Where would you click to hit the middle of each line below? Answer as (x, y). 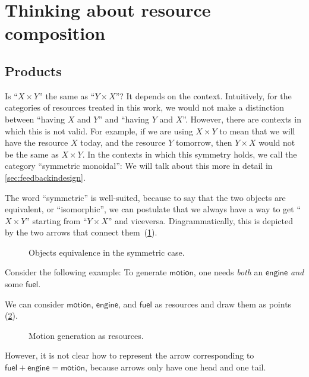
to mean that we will (257, 131)
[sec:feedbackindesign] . (45, 177)
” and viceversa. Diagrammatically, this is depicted (201, 220)
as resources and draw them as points (223, 304)
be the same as (32, 154)
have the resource (37, 142)
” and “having (124, 119)
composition (55, 33)
